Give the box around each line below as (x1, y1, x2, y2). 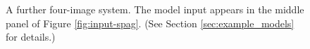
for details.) (6, 29, 56, 44)
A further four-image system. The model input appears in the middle (6, 2, 304, 16)
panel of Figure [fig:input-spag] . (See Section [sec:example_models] (6, 15, 294, 30)
